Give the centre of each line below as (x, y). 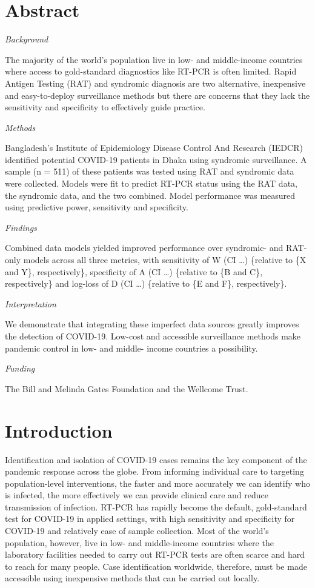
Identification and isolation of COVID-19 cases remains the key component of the (156, 459)
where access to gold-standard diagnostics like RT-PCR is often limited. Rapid (151, 71)
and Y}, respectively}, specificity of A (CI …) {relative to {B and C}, (134, 271)
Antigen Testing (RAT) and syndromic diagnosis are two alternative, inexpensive (155, 83)
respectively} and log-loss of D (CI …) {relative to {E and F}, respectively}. (146, 283)
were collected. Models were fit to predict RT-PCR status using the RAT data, (151, 183)
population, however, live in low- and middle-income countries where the (139, 542)
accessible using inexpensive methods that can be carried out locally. (132, 578)
